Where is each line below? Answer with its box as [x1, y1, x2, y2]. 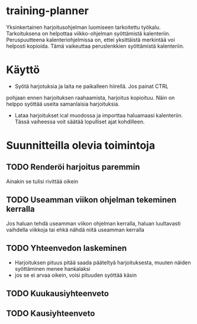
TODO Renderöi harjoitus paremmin [6, 162, 140, 172]
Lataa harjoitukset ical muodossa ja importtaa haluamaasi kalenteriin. [14, 112, 183, 119]
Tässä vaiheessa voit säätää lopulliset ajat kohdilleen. [14, 118, 145, 125]
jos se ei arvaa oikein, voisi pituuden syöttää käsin [14, 271, 137, 279]
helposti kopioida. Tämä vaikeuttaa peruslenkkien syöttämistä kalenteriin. [6, 42, 185, 50]
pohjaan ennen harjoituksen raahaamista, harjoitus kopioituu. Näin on [6, 94, 175, 101]
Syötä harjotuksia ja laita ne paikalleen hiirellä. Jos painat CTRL [14, 83, 169, 90]
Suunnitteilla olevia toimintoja [6, 139, 156, 152]
